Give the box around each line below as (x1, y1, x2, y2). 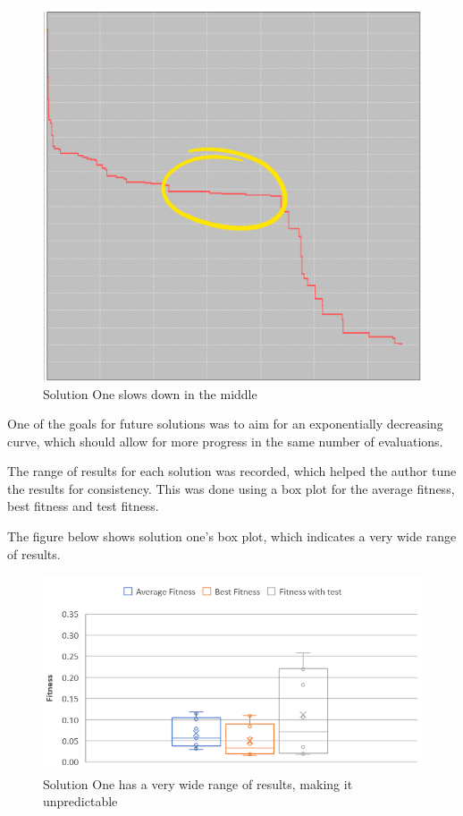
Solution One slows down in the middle (43, 384, 257, 403)
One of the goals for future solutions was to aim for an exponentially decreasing (7, 414, 443, 433)
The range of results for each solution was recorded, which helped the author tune (7, 462, 457, 480)
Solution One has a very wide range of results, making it (43, 774, 353, 793)
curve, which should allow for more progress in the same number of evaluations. (7, 431, 443, 450)
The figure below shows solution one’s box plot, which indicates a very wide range (7, 527, 457, 546)
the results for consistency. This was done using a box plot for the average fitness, (7, 479, 455, 497)
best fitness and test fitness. (7, 497, 159, 515)
